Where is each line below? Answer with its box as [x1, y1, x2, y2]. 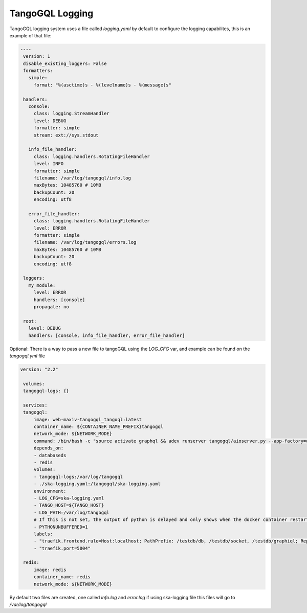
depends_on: [33, 445, 64, 451]
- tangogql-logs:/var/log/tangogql [33, 473, 123, 480]
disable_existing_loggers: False [23, 60, 107, 66]
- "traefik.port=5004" [33, 545, 91, 551]
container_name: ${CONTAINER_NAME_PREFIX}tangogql [33, 424, 164, 429]
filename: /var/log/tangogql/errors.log [33, 239, 137, 245]
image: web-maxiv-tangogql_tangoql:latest [33, 417, 142, 422]
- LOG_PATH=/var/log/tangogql [33, 509, 109, 515]
